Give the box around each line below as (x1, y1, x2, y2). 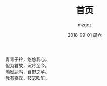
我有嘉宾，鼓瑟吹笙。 (5, 75, 49, 81)
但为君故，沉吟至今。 (5, 62, 49, 68)
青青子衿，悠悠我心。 (5, 56, 49, 62)
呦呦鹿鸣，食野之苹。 (5, 69, 49, 75)
